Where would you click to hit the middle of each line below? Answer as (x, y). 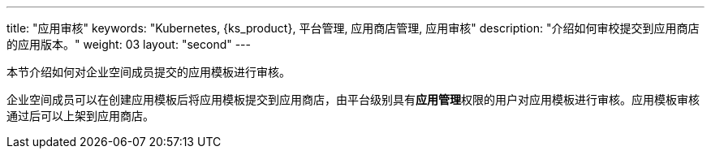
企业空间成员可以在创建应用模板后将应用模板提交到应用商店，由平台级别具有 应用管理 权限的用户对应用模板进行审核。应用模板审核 (353, 99)
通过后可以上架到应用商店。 (80, 116)
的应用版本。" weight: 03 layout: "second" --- (129, 44)
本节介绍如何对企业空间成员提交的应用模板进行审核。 (149, 72)
